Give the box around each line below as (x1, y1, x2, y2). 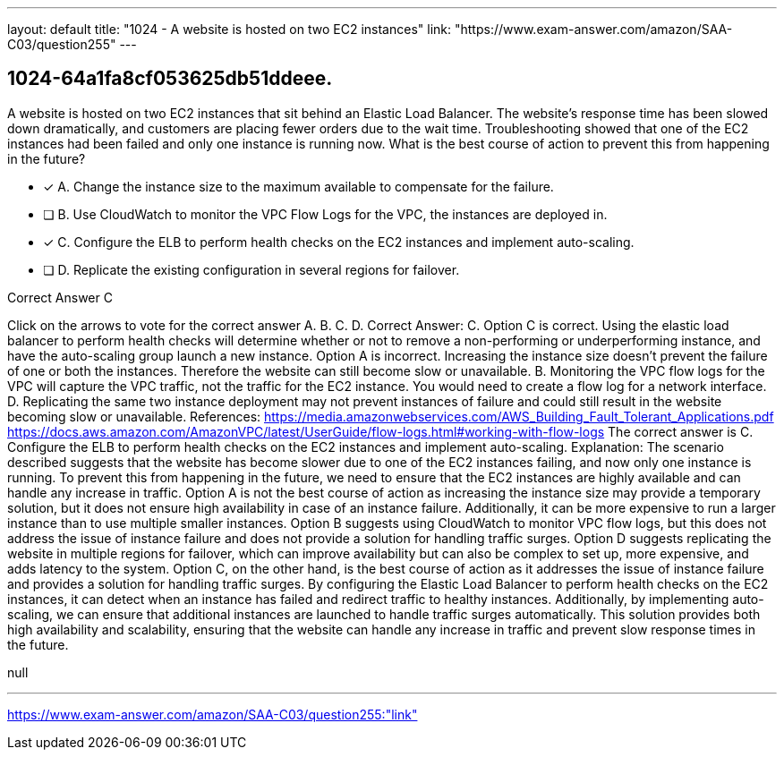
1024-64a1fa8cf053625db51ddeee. (7, 67, 333, 90)
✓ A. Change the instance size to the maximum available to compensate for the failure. (43, 178, 554, 194)
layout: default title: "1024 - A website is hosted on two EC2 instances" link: (7, 21, 452, 37)
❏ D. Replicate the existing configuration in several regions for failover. (43, 261, 460, 277)
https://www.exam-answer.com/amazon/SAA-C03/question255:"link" (7, 706, 418, 722)
